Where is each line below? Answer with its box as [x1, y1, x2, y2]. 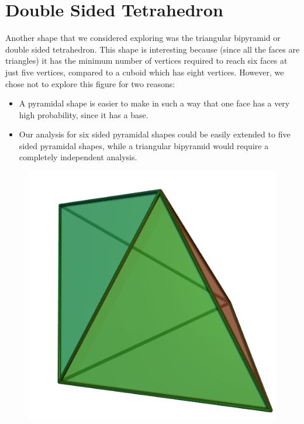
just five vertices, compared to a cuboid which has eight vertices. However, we [5, 66, 284, 78]
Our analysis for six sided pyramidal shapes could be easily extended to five [19, 128, 291, 140]
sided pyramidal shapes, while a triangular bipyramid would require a [19, 139, 269, 151]
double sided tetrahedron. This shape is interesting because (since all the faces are [5, 43, 300, 55]
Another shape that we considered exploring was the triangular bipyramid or [5, 32, 281, 44]
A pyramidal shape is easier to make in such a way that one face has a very [19, 97, 290, 109]
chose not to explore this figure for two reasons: [5, 77, 175, 89]
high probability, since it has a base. [19, 108, 148, 120]
